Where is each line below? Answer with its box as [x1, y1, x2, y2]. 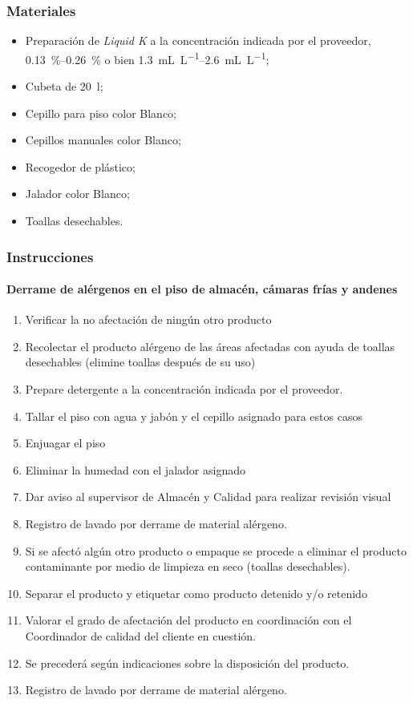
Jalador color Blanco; [25, 185, 130, 202]
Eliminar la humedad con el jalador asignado [25, 461, 245, 478]
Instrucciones [6, 246, 94, 266]
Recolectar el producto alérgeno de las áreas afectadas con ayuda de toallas [25, 337, 395, 354]
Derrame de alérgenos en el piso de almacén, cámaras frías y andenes [6, 281, 398, 297]
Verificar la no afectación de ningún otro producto [25, 311, 272, 328]
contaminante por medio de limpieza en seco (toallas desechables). [25, 558, 350, 575]
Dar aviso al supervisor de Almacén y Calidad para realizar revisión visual [25, 488, 391, 505]
